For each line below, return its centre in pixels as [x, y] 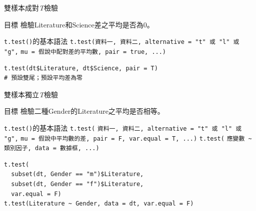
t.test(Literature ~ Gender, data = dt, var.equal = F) [99, 204]
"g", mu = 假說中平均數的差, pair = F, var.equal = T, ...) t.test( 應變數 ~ [128, 138]
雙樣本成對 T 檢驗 [31, 7]
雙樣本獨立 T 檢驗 [31, 94]
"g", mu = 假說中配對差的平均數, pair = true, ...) [85, 52]
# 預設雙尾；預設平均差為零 [43, 78]
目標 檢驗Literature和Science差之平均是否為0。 [79, 24]
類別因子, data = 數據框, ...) [52, 148]
